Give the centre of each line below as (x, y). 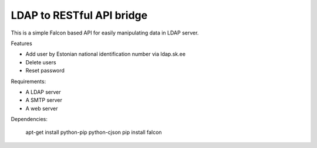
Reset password (45, 71)
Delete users (41, 62)
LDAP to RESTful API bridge (79, 15)
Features (21, 43)
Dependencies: (29, 119)
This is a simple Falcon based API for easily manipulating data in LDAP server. (105, 33)
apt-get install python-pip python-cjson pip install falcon (94, 132)
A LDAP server (43, 92)
